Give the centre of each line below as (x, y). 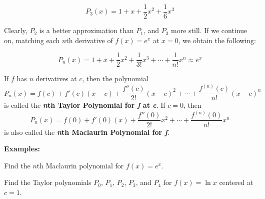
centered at (236, 182)
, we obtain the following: (217, 40)
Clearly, (16, 30)
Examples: (22, 149)
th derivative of (89, 40)
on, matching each (32, 40)
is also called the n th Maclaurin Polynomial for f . (87, 132)
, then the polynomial (115, 78)
